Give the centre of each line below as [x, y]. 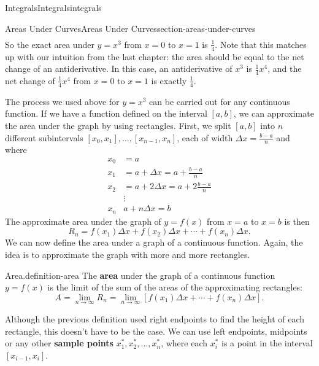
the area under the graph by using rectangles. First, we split [118, 125]
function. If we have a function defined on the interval [106, 113]
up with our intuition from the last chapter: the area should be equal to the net [155, 56]
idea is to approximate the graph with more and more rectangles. [128, 254]
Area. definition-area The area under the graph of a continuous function [140, 275]
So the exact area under [50, 44]
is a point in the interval [267, 343]
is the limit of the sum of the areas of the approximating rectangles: [175, 287]
